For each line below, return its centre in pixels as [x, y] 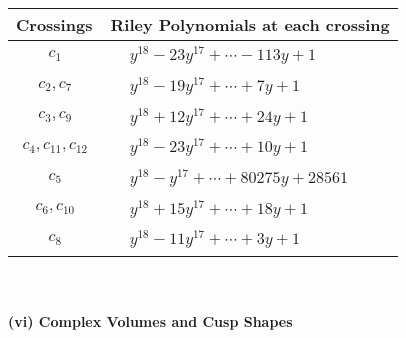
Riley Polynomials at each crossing [250, 24]
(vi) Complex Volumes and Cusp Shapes [150, 320]
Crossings [54, 24]
